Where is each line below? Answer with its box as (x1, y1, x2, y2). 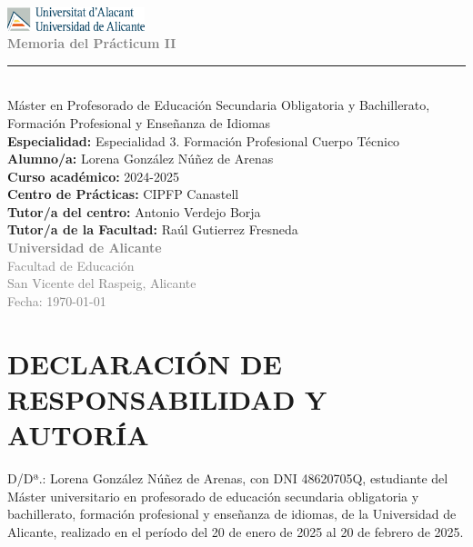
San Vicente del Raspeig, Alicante (7, 273, 196, 293)
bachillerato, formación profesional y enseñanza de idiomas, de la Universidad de (7, 504, 457, 523)
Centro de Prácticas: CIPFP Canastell (7, 184, 239, 204)
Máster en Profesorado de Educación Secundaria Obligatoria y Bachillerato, (7, 95, 430, 114)
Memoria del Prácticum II (7, 34, 176, 53)
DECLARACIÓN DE (7, 344, 282, 382)
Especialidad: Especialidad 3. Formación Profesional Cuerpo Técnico (7, 131, 400, 150)
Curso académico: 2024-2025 (7, 166, 179, 185)
